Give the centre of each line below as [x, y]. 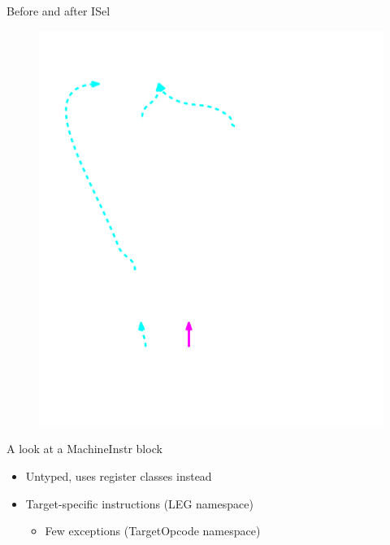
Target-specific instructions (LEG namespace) [139, 503]
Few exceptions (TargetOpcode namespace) [153, 531]
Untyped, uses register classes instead [119, 475]
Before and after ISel [58, 11]
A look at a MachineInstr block [84, 449]
